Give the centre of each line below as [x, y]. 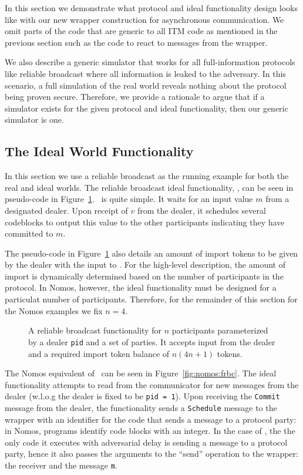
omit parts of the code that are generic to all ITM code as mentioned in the [141, 31]
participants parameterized [220, 330]
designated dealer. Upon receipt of [66, 210]
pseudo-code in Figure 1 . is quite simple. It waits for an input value [129, 199]
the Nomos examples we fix [54, 310]
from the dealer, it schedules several [201, 210]
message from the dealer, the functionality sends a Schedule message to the [141, 407]
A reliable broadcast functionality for [95, 330]
